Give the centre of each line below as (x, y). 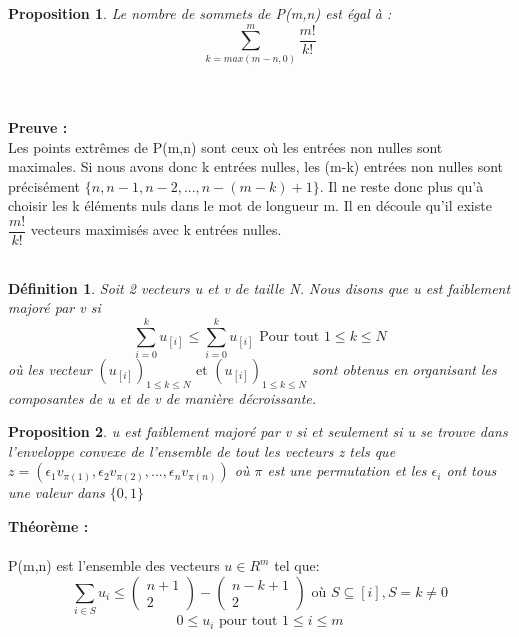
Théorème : (48, 526)
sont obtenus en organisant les (404, 368)
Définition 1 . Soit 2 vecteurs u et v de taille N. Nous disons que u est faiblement (259, 287)
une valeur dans (56, 492)
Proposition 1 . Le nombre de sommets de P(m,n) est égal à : (200, 13)
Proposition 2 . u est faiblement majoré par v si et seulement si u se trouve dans (258, 431)
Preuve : (38, 126)
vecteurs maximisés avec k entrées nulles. (156, 229)
